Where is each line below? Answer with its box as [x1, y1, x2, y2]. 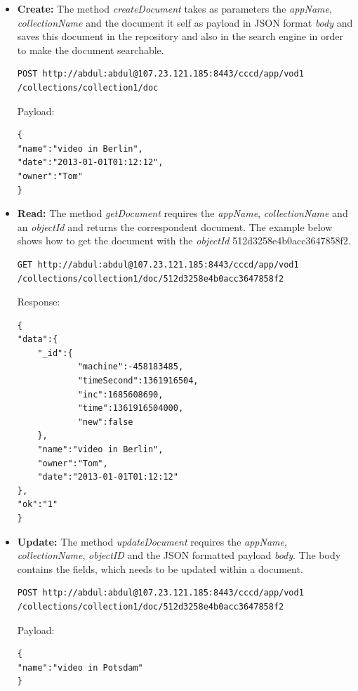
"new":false [77, 416, 133, 427]
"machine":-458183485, [77, 362, 184, 372]
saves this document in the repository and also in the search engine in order [17, 29, 343, 44]
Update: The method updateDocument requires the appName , [17, 534, 287, 548]
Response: [17, 294, 60, 309]
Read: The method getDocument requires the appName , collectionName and [17, 206, 348, 221]
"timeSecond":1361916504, [77, 376, 199, 386]
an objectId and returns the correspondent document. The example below [17, 219, 333, 234]
